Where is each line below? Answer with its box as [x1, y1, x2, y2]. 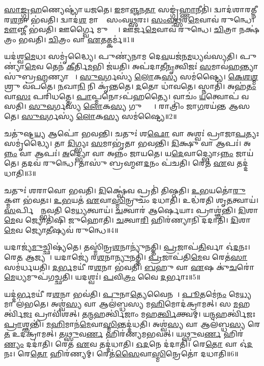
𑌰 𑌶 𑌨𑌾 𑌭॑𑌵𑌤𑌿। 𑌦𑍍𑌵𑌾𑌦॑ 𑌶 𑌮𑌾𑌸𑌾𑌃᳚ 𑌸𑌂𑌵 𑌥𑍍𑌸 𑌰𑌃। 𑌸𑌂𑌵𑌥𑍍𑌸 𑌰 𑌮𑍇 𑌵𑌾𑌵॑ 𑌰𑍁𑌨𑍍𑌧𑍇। [4, 14, 255, 24]
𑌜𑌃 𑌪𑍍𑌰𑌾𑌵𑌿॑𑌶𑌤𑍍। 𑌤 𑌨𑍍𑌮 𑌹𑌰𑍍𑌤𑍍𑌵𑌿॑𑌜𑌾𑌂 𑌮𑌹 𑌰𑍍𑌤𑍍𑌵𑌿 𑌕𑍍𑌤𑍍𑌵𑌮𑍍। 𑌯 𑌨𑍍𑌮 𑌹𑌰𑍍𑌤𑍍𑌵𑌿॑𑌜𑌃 [23, 309, 255, 319]
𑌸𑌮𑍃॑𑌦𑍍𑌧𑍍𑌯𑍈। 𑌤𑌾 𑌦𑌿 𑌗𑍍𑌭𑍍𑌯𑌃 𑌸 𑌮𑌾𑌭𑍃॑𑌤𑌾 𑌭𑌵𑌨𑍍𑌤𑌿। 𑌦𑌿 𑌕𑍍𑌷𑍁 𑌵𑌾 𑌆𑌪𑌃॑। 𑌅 [4, 138, 251, 148]
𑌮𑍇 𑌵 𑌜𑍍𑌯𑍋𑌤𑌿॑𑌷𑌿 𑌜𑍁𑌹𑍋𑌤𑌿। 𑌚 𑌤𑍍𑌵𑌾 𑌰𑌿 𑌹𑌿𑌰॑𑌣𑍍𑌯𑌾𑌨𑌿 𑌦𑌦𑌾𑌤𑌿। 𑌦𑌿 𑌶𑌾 [4, 215, 251, 225]
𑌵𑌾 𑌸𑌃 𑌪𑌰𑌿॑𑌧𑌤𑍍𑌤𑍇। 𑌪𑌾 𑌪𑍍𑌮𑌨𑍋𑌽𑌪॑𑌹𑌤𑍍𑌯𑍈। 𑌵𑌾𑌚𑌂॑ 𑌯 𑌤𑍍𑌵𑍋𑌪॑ [4, 90, 239, 101]
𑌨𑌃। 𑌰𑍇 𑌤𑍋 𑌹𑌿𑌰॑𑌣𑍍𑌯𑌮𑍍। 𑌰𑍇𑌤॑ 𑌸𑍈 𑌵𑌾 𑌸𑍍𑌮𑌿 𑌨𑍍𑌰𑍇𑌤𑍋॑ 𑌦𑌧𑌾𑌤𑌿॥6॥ [4, 348, 239, 359]
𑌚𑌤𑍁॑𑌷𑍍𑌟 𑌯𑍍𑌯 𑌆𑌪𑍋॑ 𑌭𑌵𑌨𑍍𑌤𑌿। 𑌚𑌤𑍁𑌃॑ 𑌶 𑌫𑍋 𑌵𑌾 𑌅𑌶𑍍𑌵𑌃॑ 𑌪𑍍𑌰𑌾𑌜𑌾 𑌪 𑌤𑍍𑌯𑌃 [4, 128, 259, 138]
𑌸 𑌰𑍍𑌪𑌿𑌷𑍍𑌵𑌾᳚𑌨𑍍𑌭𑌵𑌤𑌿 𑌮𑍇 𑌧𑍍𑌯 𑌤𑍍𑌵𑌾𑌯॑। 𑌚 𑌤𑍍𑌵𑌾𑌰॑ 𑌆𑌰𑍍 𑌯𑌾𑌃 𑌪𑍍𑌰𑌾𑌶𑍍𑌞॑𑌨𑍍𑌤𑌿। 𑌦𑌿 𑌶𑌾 [4, 204, 258, 215]
